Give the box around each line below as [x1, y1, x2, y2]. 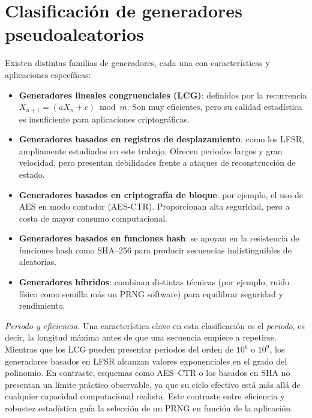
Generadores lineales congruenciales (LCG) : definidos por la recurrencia [19, 88, 307, 101]
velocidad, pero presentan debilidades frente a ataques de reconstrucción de [19, 156, 296, 169]
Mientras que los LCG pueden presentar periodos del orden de [5, 343, 234, 356]
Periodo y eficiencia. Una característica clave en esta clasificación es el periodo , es [5, 319, 305, 332]
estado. [19, 168, 45, 180]
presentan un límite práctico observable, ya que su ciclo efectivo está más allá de [5, 378, 301, 390]
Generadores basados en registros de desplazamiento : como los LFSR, [19, 133, 304, 145]
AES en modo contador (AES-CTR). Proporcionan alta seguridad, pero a [19, 200, 290, 213]
